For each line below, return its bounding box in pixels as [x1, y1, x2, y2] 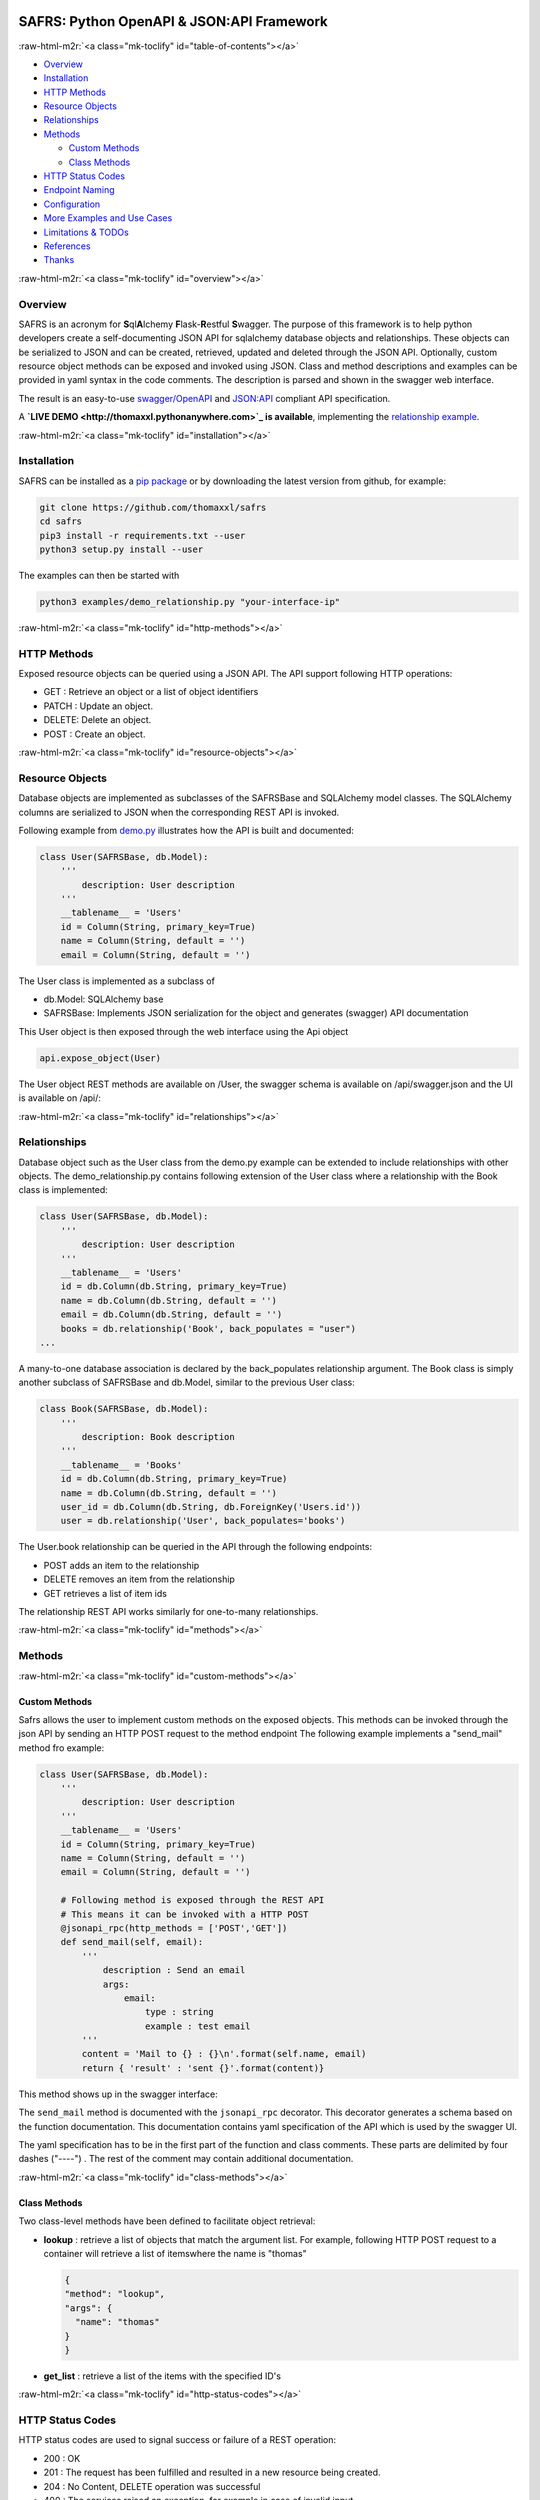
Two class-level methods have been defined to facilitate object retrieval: [18, 2215, 316, 2227]
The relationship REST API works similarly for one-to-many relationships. [18, 1605, 319, 1617]
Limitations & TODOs [43, 226, 129, 238]
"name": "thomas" [75, 2316, 160, 2328]
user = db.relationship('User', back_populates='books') [60, 1515, 346, 1527]
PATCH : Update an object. [43, 700, 154, 712]
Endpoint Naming [43, 184, 115, 196]
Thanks [43, 254, 75, 266]
